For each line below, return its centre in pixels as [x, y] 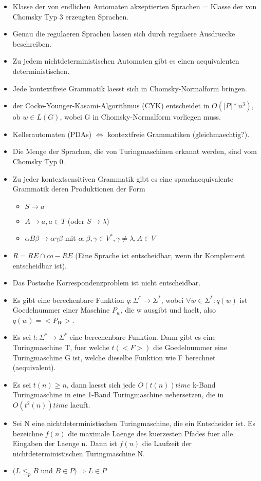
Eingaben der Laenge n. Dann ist [65, 443]
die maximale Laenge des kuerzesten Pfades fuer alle [151, 433]
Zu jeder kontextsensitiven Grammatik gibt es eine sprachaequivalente [123, 178]
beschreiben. [32, 43]
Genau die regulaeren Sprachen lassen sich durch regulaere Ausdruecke [124, 34]
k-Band [204, 384]
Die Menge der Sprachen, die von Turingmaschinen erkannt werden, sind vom [135, 151]
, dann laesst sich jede [101, 384]
